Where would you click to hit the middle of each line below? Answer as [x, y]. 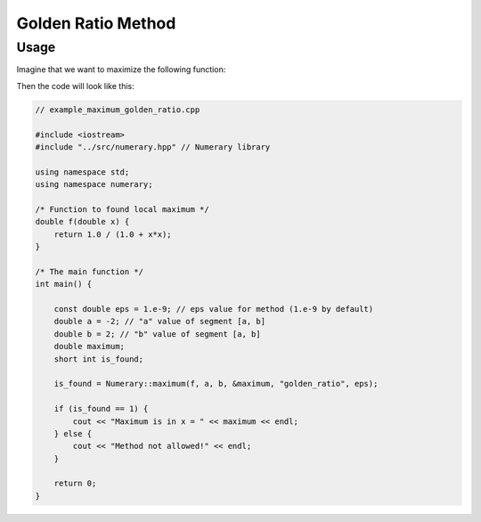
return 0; [75, 484]
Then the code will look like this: [75, 86]
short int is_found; [99, 359]
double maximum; [89, 347]
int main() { [64, 284]
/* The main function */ [90, 271]
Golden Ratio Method [96, 23]
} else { [73, 433]
